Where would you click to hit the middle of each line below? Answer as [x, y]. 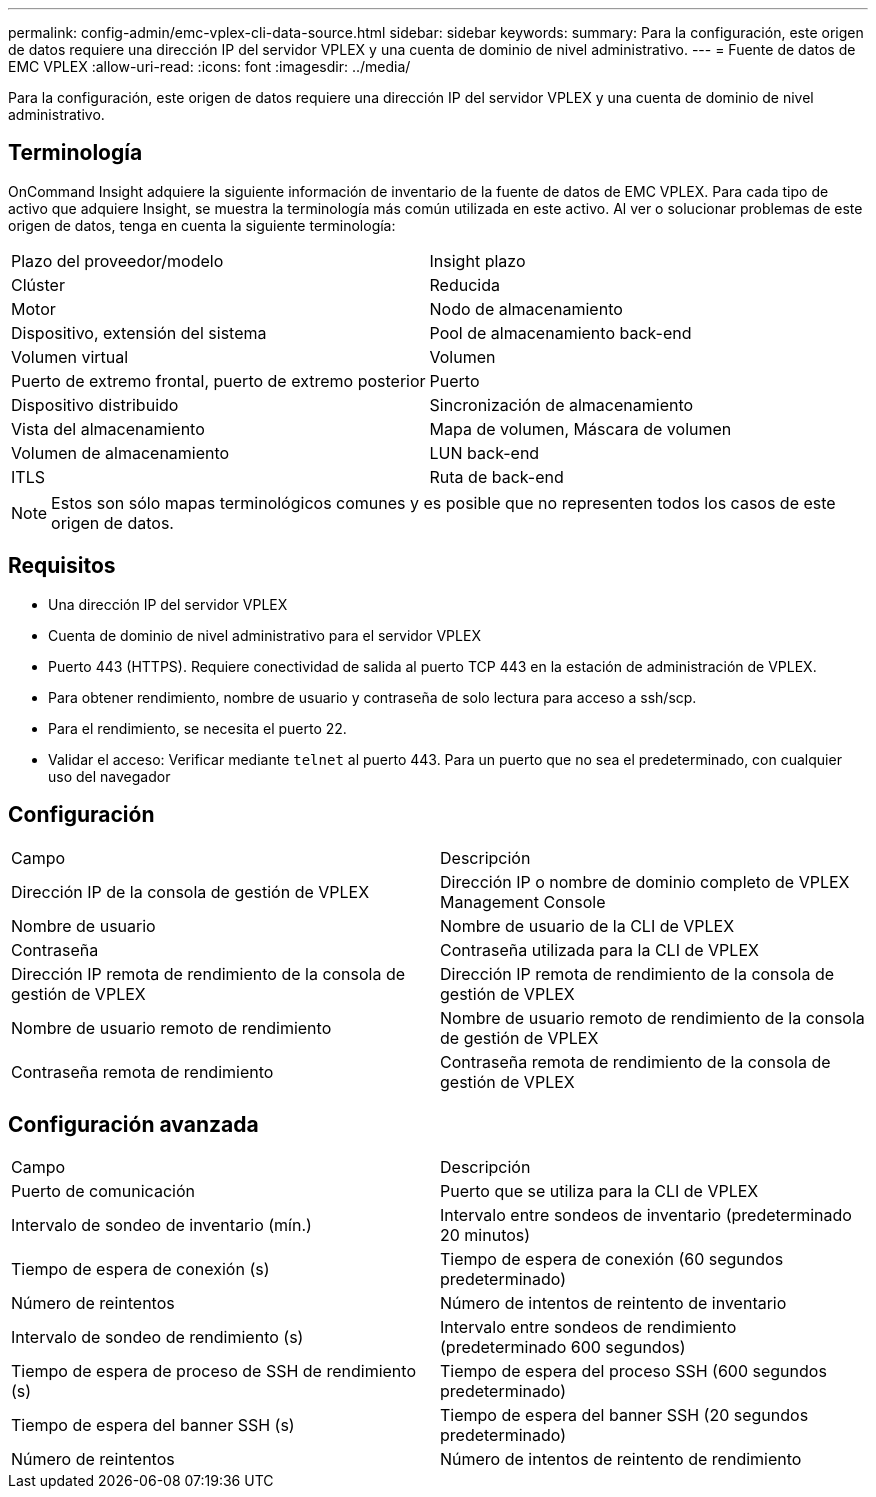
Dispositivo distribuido [95, 404]
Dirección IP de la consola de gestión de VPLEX [190, 891]
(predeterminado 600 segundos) [563, 1347]
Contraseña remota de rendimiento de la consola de [635, 1061]
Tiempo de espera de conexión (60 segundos [612, 1259]
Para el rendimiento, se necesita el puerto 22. [197, 728]
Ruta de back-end [496, 476]
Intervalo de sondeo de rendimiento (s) [157, 1337]
